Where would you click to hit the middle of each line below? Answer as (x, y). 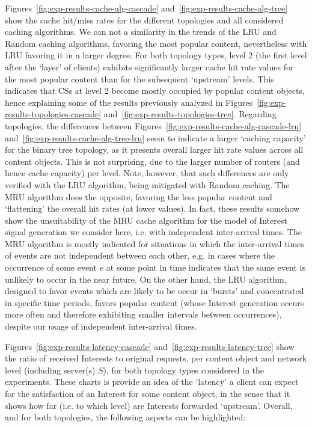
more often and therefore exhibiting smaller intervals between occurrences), (143, 314)
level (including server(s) (50, 370)
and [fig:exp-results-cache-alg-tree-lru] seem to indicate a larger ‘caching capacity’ (155, 137)
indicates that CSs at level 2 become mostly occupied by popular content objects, (155, 91)
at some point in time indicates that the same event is (206, 267)
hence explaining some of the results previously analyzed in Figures (129, 102)
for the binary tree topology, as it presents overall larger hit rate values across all (154, 149)
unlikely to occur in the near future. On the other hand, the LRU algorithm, (146, 279)
